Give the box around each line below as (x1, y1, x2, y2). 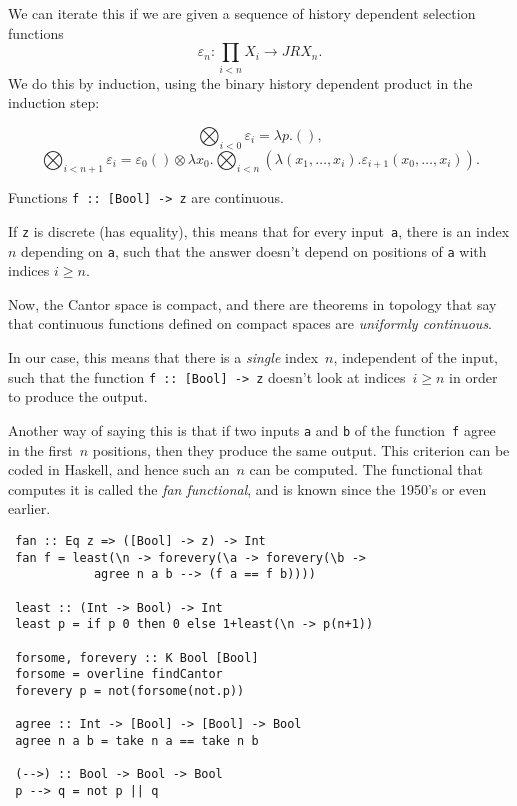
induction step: (8, 92, 100, 113)
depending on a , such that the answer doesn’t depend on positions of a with (21, 240, 487, 261)
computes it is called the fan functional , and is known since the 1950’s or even (8, 478, 487, 499)
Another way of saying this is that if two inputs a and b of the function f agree (8, 419, 496, 440)
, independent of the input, (333, 347, 499, 368)
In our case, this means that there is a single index (8, 347, 319, 368)
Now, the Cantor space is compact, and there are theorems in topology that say (8, 293, 497, 314)
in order (449, 366, 498, 387)
